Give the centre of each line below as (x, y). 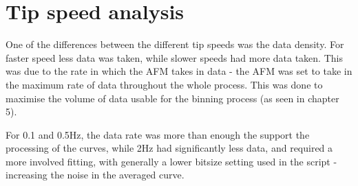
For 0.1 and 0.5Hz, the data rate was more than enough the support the (158, 134)
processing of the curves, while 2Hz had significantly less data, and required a (169, 148)
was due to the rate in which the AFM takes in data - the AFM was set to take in (179, 71)
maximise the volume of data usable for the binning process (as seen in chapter (172, 98)
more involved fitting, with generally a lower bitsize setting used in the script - (171, 161)
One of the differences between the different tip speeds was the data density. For (175, 44)
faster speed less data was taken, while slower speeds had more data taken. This (174, 57)
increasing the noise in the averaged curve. (95, 175)
